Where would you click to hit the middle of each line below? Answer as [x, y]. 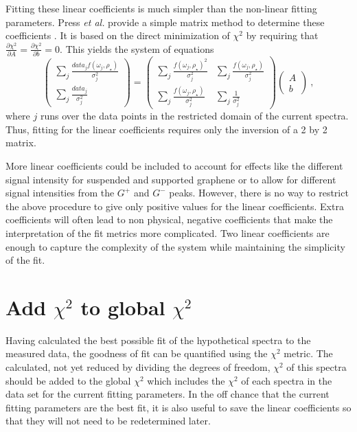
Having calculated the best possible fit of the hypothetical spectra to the [158, 340]
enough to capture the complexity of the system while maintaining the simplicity [175, 246]
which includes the [186, 380]
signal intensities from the [60, 193]
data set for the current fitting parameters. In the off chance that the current [168, 394]
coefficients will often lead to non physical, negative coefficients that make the [169, 219]
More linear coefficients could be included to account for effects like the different [174, 165]
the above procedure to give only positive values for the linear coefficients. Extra [175, 206]
